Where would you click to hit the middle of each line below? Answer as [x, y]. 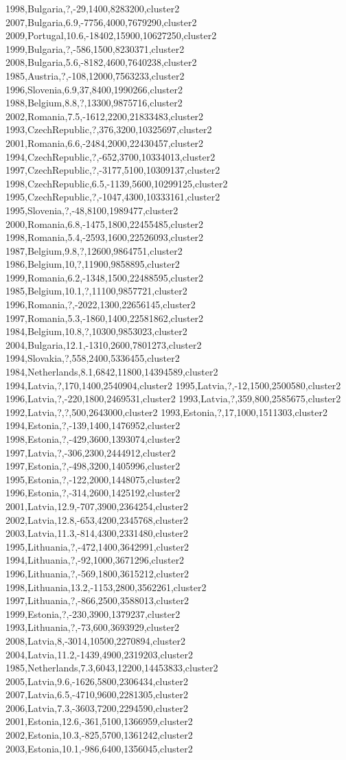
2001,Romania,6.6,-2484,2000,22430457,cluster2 [105, 142]
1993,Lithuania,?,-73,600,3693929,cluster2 [93, 627]
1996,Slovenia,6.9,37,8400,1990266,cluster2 [94, 89]
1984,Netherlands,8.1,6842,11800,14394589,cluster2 [112, 372]
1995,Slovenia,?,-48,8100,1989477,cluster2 [92, 210]
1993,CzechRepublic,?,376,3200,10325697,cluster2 [109, 129]
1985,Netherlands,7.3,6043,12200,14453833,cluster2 [112, 668]
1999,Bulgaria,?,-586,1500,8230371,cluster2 [95, 48]
